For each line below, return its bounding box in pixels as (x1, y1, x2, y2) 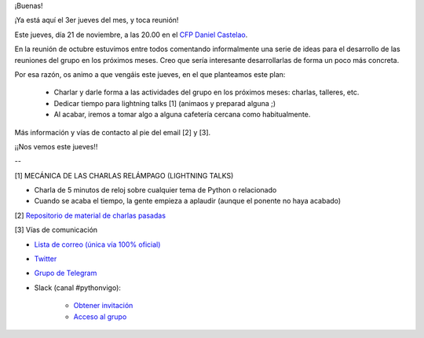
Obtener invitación (73, 301, 133, 310)
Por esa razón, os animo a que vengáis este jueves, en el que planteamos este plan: (14, 69, 286, 79)
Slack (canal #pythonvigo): (34, 283, 122, 292)
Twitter (34, 254, 57, 263)
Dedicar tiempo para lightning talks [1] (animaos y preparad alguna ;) (53, 98, 276, 108)
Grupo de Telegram (34, 268, 97, 278)
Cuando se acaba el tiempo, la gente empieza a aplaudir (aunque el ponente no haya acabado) (34, 197, 342, 206)
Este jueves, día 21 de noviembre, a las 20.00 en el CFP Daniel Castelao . (14, 30, 248, 39)
